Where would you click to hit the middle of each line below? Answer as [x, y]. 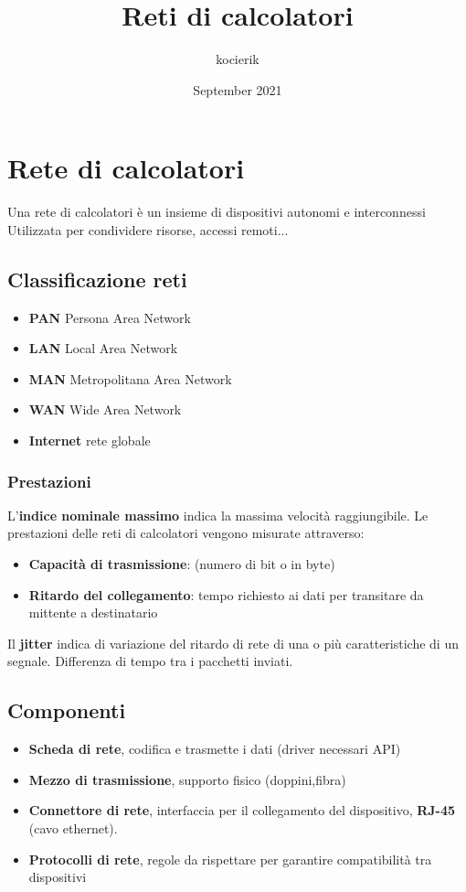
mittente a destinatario [93, 613]
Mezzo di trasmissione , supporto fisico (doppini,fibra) [187, 779]
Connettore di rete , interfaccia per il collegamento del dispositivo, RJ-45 [242, 810]
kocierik [238, 59]
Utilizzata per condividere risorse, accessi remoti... [148, 229]
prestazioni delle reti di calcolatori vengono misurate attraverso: [186, 533]
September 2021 [238, 89]
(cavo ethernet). [73, 828]
